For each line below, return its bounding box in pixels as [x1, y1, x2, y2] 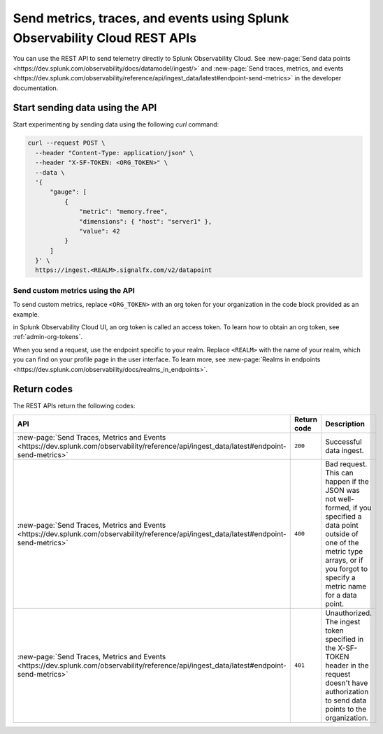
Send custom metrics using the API [13, 285, 136, 295]
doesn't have [325, 678, 368, 688]
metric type [325, 546, 363, 556]
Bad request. [325, 459, 368, 468]
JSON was [325, 485, 360, 495]
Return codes [13, 383, 73, 395]
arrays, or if [325, 555, 363, 565]
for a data [325, 590, 357, 600]
